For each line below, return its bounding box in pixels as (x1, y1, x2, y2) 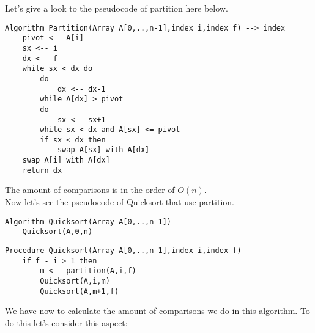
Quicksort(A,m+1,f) (40, 287, 119, 296)
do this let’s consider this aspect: (5, 316, 128, 329)
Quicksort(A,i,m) (40, 276, 110, 285)
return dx (22, 166, 62, 175)
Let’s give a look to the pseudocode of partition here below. (5, 2, 228, 14)
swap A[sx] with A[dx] (57, 145, 150, 155)
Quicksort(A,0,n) (22, 227, 93, 236)
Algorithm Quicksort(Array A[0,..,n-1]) (5, 217, 172, 226)
